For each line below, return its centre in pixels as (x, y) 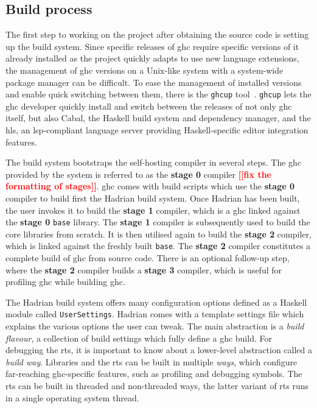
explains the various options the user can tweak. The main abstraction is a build (155, 326)
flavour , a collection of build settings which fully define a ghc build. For (139, 338)
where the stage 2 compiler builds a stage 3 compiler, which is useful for (144, 269)
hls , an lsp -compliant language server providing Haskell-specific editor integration (157, 130)
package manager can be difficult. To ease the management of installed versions (154, 82)
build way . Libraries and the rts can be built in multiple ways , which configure (152, 361)
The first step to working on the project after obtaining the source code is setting (157, 34)
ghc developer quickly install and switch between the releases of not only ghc (149, 106)
